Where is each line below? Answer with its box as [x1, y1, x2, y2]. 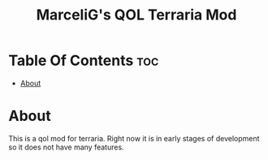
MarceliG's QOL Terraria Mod [36, 6, 237, 24]
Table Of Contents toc [8, 51, 159, 70]
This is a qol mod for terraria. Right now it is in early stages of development [8, 133, 260, 143]
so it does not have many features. [8, 142, 124, 152]
